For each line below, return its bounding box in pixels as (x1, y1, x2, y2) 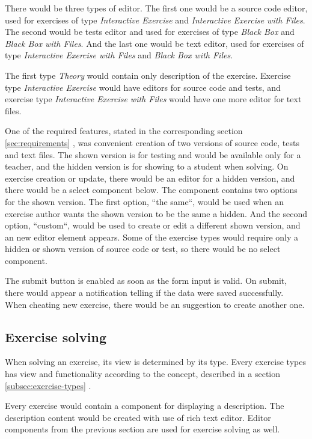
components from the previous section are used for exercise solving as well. (5, 423, 280, 435)
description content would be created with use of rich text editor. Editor (5, 411, 271, 423)
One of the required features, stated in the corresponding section (5, 124, 243, 137)
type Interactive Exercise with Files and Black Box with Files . (5, 49, 233, 61)
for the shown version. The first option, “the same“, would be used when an (5, 195, 284, 207)
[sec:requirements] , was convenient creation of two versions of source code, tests (5, 136, 299, 149)
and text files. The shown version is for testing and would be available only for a (5, 148, 301, 161)
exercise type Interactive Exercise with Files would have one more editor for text (5, 93, 302, 105)
